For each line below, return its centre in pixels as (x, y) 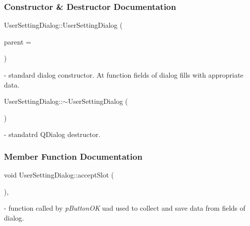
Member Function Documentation (73, 156)
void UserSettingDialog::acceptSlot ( (59, 175)
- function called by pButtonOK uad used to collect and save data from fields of (125, 208)
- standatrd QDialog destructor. (52, 134)
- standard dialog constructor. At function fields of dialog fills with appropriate (124, 75)
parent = (18, 41)
